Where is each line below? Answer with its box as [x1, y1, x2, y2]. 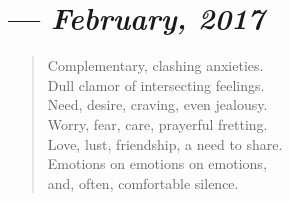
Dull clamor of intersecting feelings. [47, 74, 265, 95]
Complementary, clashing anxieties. [47, 55, 264, 76]
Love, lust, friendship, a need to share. [47, 133, 283, 154]
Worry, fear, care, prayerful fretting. [47, 113, 268, 134]
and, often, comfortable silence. [47, 172, 239, 193]
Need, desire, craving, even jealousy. [47, 94, 268, 115]
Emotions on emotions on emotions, [47, 153, 267, 174]
